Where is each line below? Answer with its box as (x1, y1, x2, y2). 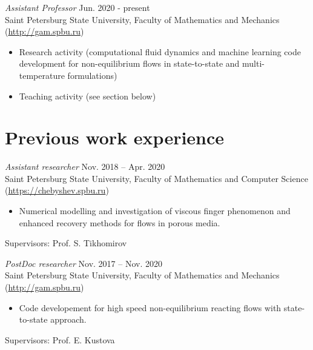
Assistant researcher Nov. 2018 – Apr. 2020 (5, 160, 165, 173)
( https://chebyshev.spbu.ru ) (5, 184, 109, 197)
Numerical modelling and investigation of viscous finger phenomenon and (19, 204, 291, 217)
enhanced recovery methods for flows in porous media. (19, 216, 220, 229)
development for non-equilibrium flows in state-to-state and (19, 57, 240, 70)
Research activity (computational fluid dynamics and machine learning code (19, 45, 301, 58)
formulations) (67, 69, 117, 81)
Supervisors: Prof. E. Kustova (5, 333, 115, 346)
